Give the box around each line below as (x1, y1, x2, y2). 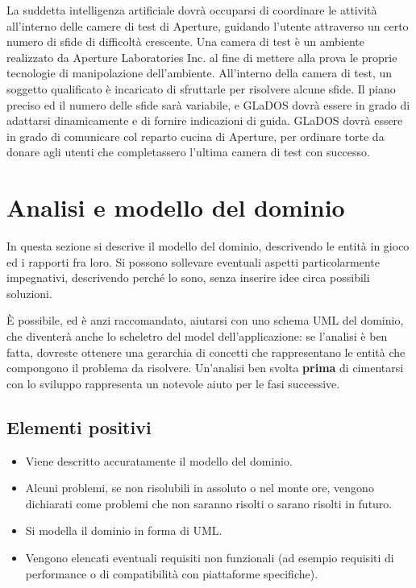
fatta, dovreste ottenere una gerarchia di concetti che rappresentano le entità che (6, 343, 406, 360)
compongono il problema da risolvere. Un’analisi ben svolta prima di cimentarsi (6, 359, 404, 376)
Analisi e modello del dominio (6, 191, 345, 224)
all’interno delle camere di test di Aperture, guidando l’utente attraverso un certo (6, 17, 409, 34)
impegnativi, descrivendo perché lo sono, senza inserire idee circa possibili (6, 269, 370, 286)
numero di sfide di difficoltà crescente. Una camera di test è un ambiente (6, 33, 365, 50)
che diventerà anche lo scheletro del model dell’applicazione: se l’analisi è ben (6, 328, 388, 345)
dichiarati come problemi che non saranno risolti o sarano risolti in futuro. (25, 495, 393, 511)
